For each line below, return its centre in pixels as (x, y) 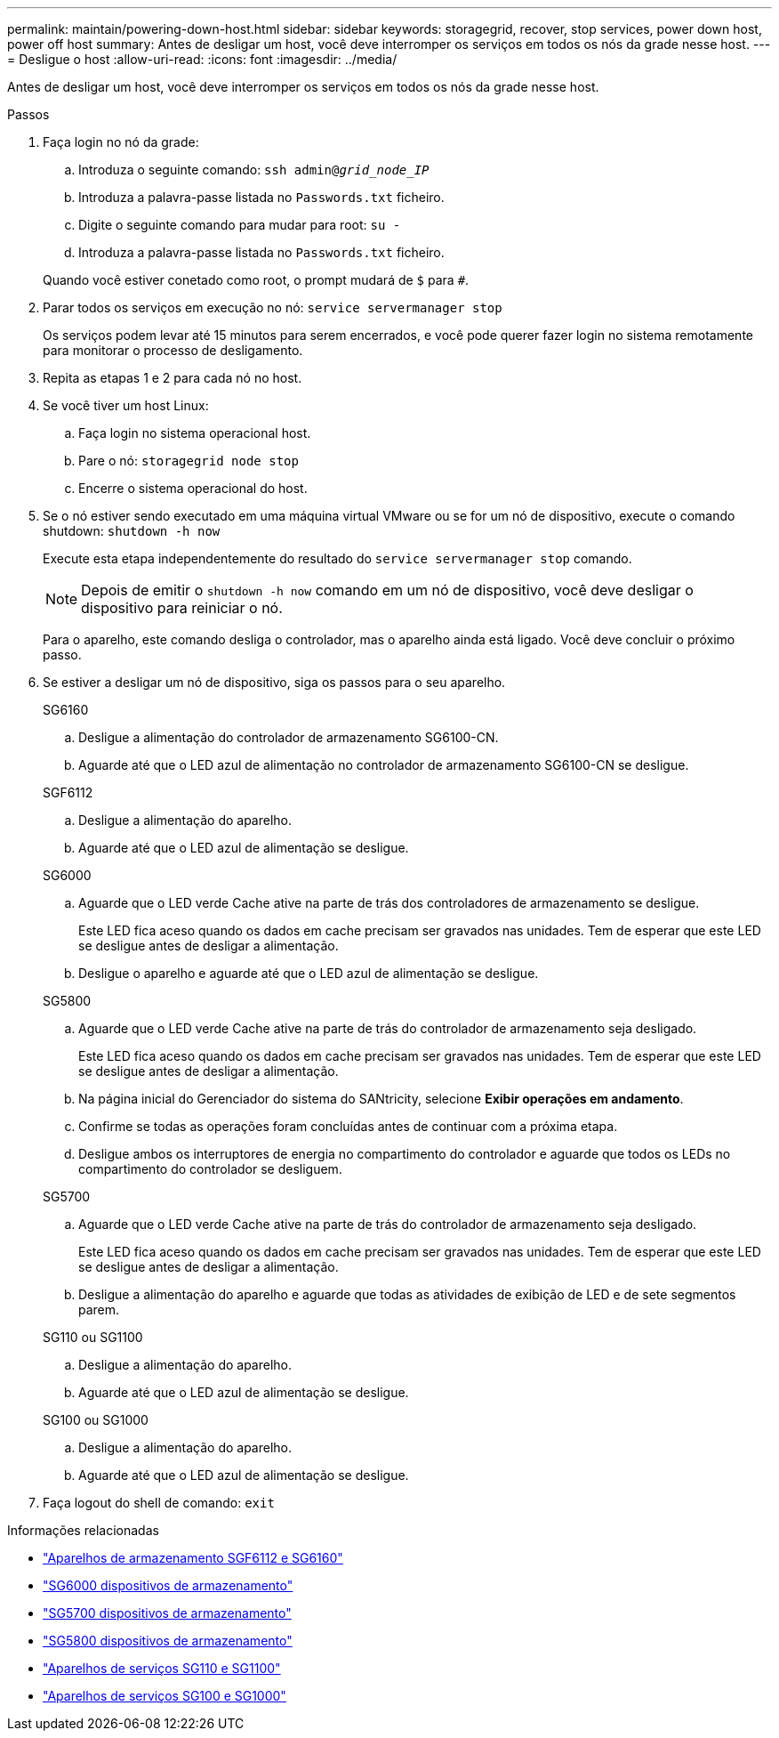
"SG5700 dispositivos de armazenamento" (167, 1613)
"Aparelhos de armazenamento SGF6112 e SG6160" (193, 1558)
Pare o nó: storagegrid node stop (189, 461)
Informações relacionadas (83, 1530)
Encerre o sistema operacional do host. (193, 488)
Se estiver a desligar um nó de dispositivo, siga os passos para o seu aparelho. (274, 682)
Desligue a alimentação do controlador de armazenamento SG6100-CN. (289, 737)
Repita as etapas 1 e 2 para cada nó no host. (173, 378)
